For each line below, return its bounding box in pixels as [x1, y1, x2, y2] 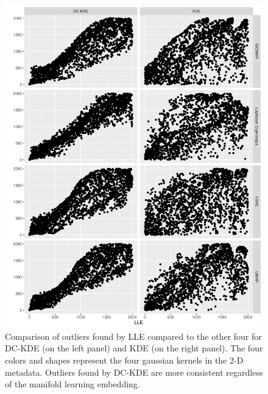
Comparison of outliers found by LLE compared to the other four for [5, 329, 262, 342]
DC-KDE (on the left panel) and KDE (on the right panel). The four [5, 342, 263, 354]
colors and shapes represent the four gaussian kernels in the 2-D [5, 353, 244, 366]
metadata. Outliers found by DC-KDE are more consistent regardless [5, 365, 263, 378]
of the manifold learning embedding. [5, 378, 140, 390]
